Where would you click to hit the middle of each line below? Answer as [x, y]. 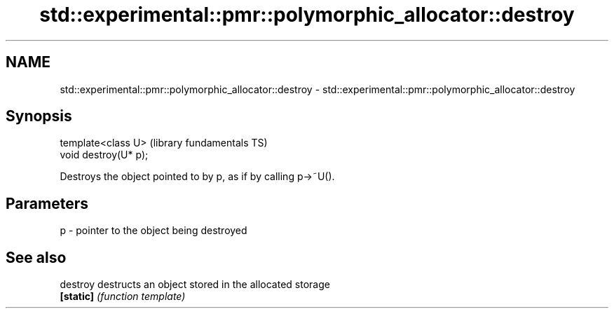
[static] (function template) [123, 296]
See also [36, 257]
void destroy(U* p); [104, 155]
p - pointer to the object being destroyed [153, 231]
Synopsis [39, 116]
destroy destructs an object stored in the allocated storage [195, 285]
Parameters [47, 203]
